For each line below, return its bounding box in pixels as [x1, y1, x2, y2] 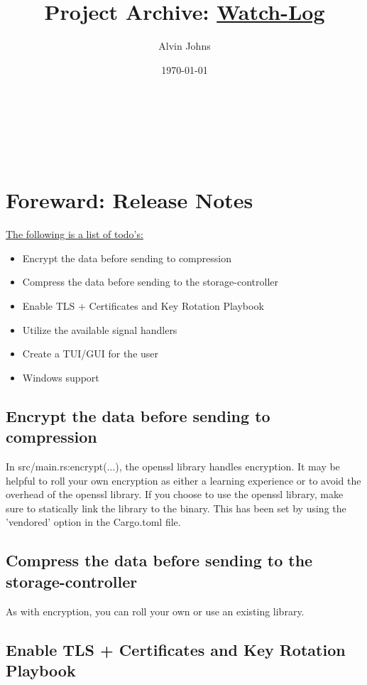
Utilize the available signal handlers [22, 322, 177, 337]
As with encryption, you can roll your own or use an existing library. [6, 603, 305, 618]
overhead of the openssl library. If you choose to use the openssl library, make [6, 487, 344, 502]
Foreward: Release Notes [6, 185, 253, 215]
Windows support [22, 370, 99, 384]
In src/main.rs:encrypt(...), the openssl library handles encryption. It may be [6, 458, 340, 473]
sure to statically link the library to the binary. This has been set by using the [6, 500, 346, 515]
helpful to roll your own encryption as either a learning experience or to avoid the [6, 473, 361, 487]
